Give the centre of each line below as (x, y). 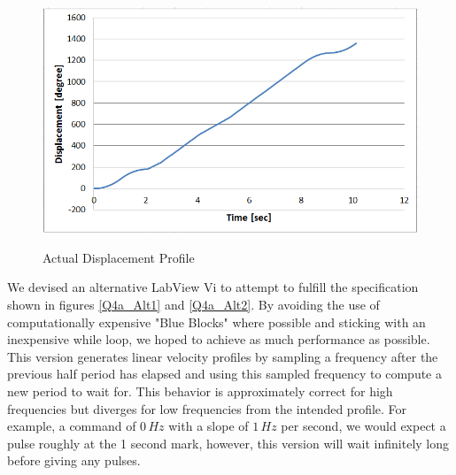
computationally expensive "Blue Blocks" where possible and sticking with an (216, 322)
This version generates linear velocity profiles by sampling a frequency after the (223, 356)
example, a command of (72, 426)
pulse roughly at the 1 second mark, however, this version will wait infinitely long (228, 443)
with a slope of (209, 426)
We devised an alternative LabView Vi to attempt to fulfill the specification (213, 287)
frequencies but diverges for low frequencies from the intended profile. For (207, 408)
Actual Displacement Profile (119, 257)
